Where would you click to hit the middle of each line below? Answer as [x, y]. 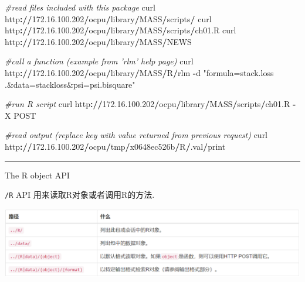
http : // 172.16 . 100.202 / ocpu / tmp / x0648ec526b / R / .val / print [115, 146]
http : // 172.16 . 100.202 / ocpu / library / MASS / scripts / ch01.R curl [121, 30]
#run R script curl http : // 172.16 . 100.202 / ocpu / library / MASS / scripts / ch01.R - [150, 104]
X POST [21, 115]
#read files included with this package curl [80, 7]
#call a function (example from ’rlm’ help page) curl [99, 61]
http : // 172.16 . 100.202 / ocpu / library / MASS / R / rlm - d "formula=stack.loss [139, 72]
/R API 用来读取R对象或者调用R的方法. [80, 195]
